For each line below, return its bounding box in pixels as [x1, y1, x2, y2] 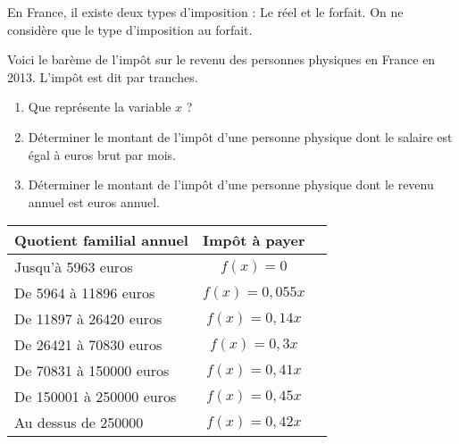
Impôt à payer [203, 230, 305, 251]
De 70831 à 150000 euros [14, 360, 170, 381]
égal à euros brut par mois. [28, 145, 176, 163]
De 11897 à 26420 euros [14, 308, 163, 330]
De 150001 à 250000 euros [14, 386, 177, 407]
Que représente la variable [28, 97, 171, 116]
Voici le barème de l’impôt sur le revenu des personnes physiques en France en [7, 50, 436, 69]
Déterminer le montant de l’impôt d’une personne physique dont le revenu [28, 175, 434, 194]
